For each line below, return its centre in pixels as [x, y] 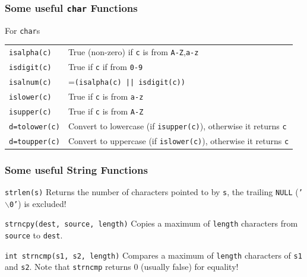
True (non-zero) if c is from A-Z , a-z [133, 52]
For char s [23, 30]
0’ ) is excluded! [38, 203]
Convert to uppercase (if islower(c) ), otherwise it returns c [178, 140]
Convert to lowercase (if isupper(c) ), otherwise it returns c [177, 125]
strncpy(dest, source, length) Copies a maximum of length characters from [151, 223]
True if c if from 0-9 [105, 67]
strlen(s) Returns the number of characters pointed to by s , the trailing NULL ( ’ [154, 192]
